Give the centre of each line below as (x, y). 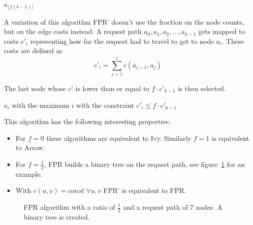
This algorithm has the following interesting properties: (87, 121)
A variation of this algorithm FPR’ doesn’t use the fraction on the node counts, (124, 21)
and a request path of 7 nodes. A (173, 207)
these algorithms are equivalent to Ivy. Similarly (119, 138)
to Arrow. (30, 147)
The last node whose (35, 88)
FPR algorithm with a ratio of (69, 207)
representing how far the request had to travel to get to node (122, 41)
